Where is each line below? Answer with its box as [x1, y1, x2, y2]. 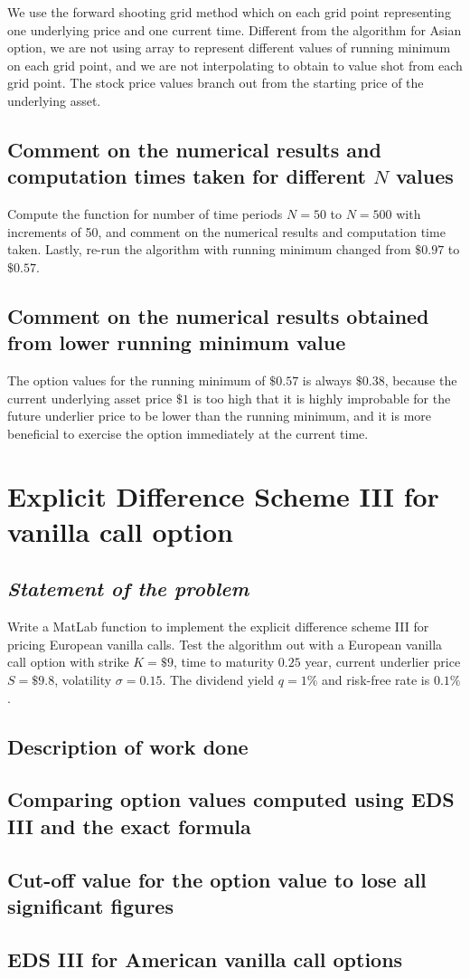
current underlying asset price [7, 388, 173, 407]
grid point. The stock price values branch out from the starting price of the [7, 73, 424, 92]
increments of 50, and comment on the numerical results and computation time [7, 222, 446, 241]
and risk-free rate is [322, 670, 430, 689]
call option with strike [7, 652, 129, 671]
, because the [384, 371, 457, 390]
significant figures [7, 891, 174, 919]
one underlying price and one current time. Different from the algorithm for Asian [7, 20, 462, 39]
